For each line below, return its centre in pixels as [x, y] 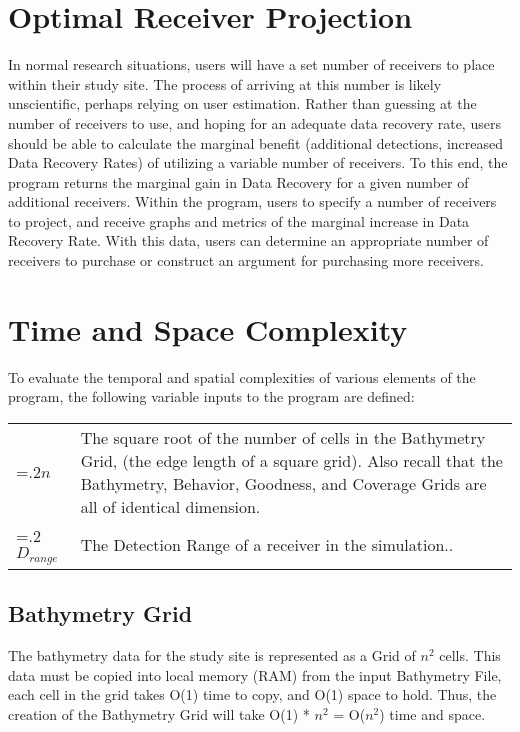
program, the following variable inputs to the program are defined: [211, 396]
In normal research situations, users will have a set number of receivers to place [251, 64]
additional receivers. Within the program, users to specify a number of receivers [252, 201]
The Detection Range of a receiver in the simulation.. [267, 544]
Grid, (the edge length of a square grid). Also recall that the [291, 460]
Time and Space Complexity [208, 328]
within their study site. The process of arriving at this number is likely [225, 83]
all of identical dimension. [170, 506]
